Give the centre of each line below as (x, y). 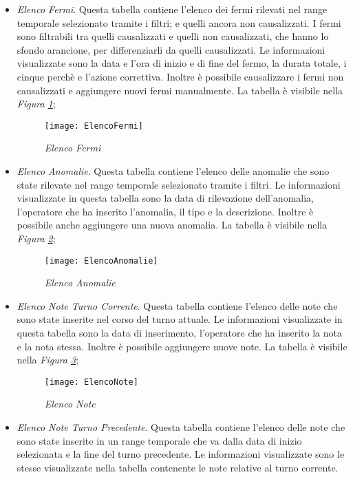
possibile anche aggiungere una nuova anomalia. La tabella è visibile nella (172, 225)
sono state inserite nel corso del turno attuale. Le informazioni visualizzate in (180, 319)
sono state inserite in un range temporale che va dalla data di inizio (159, 440)
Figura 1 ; (36, 104)
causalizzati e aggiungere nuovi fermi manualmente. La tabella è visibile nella (180, 90)
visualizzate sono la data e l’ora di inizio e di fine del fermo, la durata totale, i (182, 63)
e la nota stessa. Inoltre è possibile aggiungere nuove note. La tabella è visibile (182, 346)
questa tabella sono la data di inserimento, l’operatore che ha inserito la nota (179, 332)
